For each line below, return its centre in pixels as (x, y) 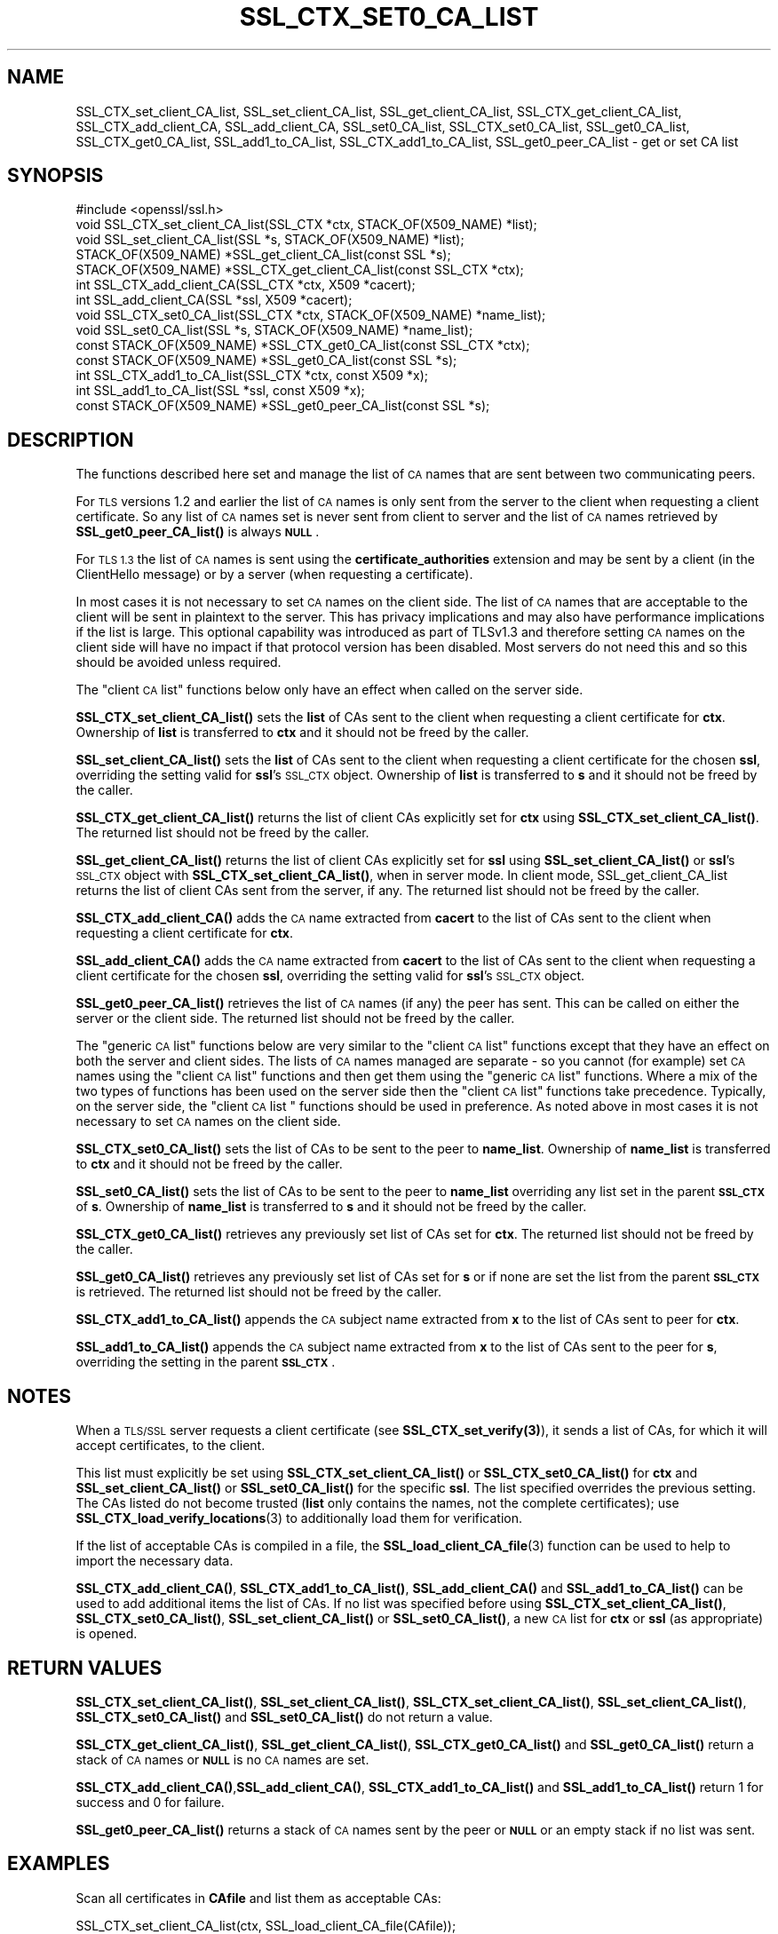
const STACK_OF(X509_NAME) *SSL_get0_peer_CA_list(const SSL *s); (283, 406)
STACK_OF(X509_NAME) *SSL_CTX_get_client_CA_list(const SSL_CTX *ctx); (300, 270)
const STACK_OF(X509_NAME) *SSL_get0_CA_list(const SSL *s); (266, 361)
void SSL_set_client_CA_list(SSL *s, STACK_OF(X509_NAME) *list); (270, 240)
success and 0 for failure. (150, 1802)
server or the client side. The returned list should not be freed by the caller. (295, 1019)
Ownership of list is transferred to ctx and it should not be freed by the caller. (302, 733)
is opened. (107, 1634)
